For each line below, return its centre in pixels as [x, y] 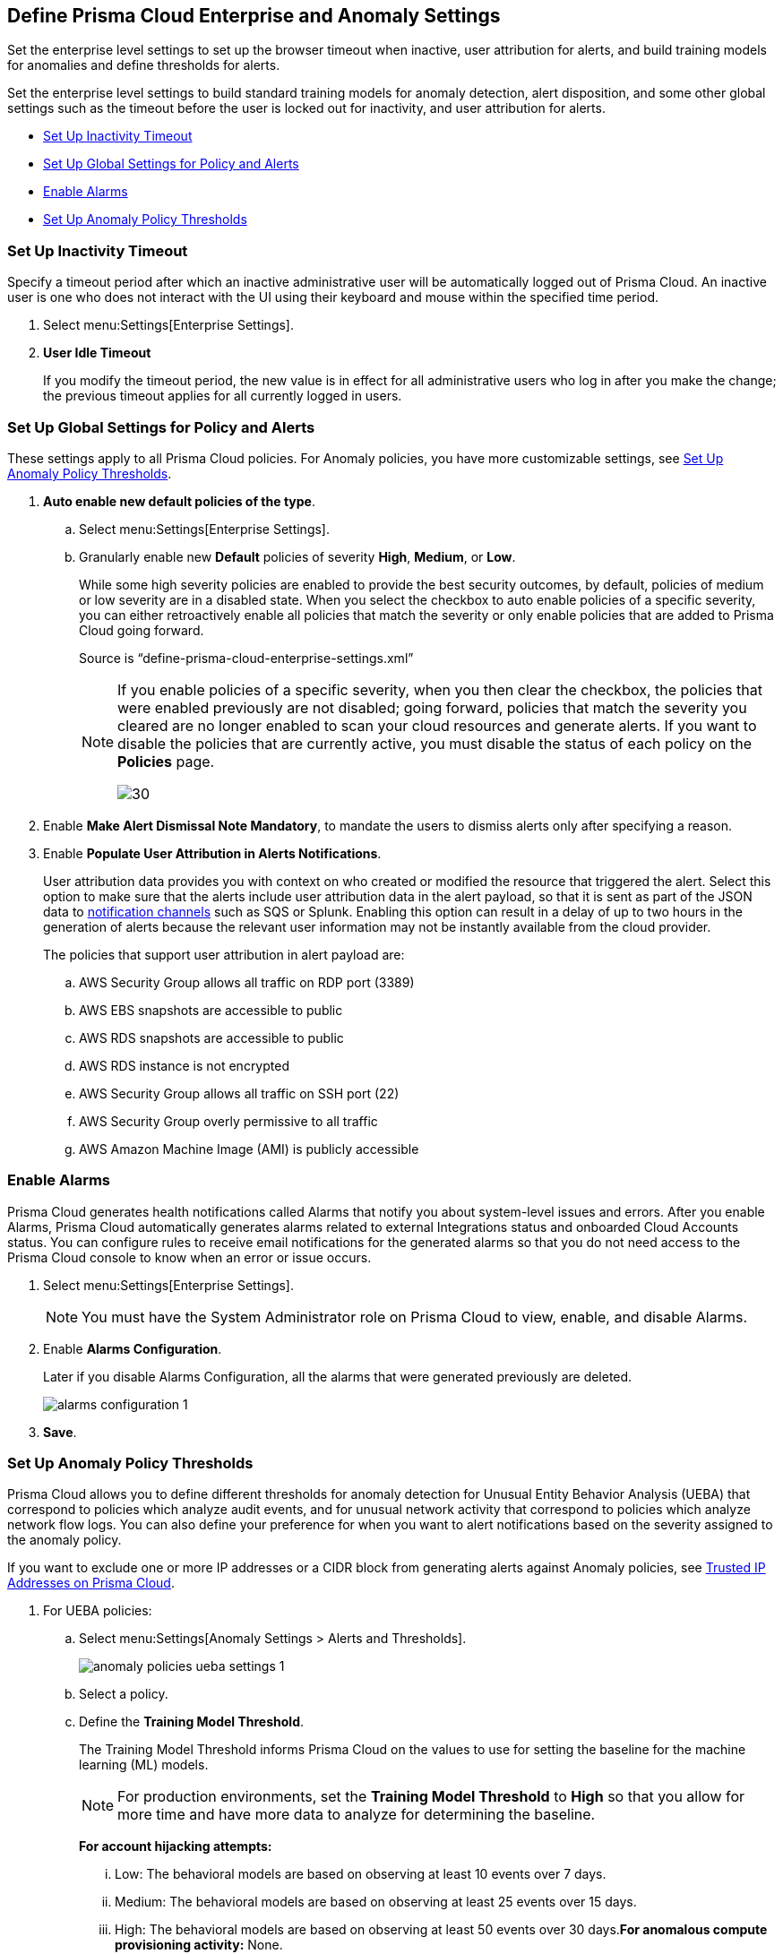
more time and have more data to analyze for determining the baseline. [357, 1815]
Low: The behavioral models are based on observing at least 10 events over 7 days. [361, 1874]
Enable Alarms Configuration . [133, 1348]
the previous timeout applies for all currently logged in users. [223, 396]
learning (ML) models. [144, 1765]
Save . [60, 1432]
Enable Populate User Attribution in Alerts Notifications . [212, 853]
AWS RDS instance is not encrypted [184, 1065]
